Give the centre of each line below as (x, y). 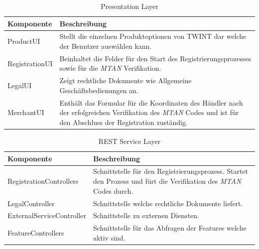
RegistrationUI (30, 63)
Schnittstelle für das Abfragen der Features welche (170, 228)
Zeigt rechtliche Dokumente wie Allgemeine (126, 80)
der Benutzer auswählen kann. (106, 46)
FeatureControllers (36, 232)
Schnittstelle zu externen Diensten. (146, 215)
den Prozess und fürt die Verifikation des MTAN (167, 181)
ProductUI (24, 41)
